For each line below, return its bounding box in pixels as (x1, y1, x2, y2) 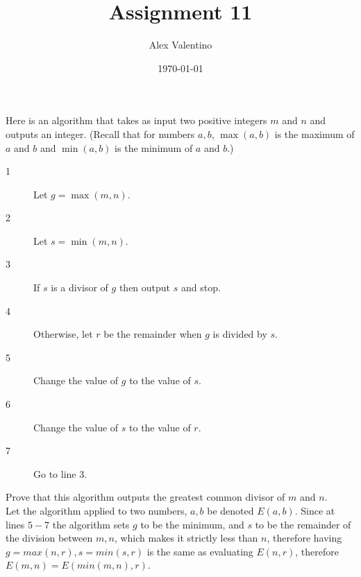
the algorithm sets (52, 517, 130, 531)
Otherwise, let (33, 327, 93, 341)
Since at (301, 503, 335, 517)
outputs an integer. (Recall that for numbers (6, 126, 195, 141)
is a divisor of (51, 280, 108, 295)
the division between (6, 531, 93, 545)
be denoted (207, 503, 254, 517)
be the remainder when (103, 327, 202, 341)
